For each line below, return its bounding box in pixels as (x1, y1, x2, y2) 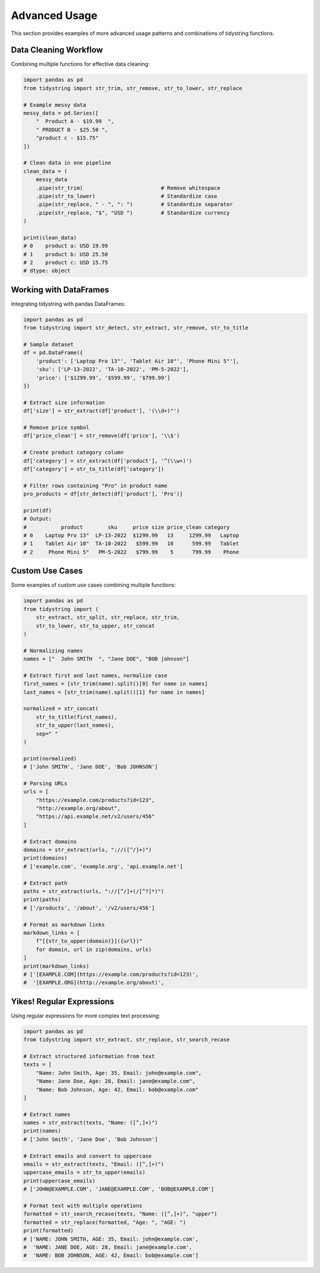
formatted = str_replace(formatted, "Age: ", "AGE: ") (23, 1219, 186, 1226)
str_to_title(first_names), (36, 714, 118, 720)
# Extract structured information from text (23, 1053, 155, 1059)
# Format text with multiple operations (23, 1202, 142, 1209)
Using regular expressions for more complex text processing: (11, 1012, 161, 1019)
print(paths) (23, 896, 62, 903)
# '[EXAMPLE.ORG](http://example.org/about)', (23, 979, 164, 986)
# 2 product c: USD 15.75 (23, 259, 108, 266)
